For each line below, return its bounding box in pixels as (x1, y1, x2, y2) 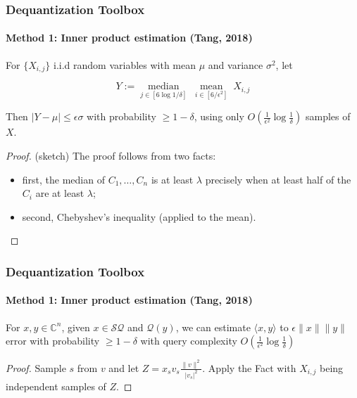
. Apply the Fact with (202, 360, 296, 375)
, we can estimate (175, 319, 251, 334)
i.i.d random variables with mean (54, 57, 196, 72)
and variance (208, 57, 263, 72)
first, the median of (22, 172, 105, 186)
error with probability (6, 333, 100, 348)
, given (61, 319, 90, 334)
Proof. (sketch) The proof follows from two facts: (6, 148, 216, 162)
